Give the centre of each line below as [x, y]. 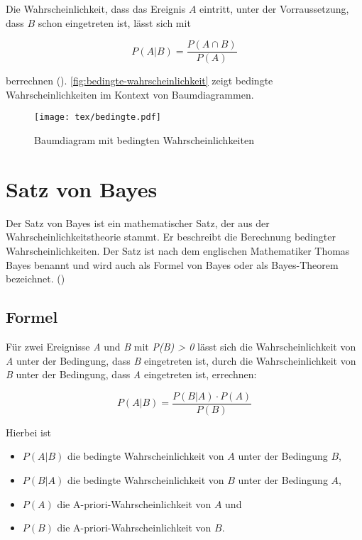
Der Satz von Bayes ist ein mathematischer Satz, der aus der [138, 222]
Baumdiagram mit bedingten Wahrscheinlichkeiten [144, 140]
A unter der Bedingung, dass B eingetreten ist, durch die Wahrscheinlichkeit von [181, 360]
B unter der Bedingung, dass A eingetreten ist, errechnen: [131, 374]
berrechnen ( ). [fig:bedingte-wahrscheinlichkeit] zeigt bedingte [139, 81]
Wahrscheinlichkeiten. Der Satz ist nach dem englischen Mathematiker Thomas [178, 250]
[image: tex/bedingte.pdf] [98, 117]
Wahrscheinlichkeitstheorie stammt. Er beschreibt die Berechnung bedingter [171, 237]
